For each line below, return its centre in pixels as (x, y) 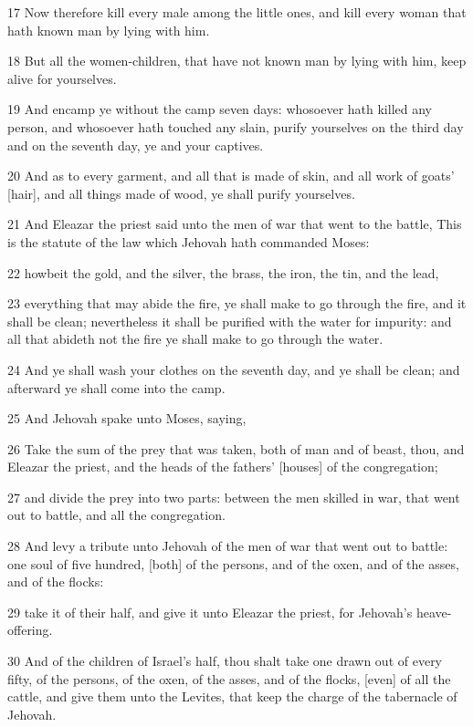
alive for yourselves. (62, 78)
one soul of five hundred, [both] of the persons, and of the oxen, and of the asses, (233, 563)
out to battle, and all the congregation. (116, 515)
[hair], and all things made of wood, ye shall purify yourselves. (181, 193)
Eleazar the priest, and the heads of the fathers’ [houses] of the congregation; (223, 467)
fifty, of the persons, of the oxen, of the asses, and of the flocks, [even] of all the (229, 678)
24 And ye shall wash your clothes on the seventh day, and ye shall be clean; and (234, 369)
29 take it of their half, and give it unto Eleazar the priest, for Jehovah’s (210, 612)
